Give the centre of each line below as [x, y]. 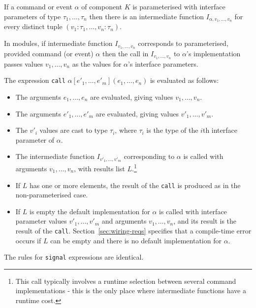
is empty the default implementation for [90, 211]
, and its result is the [205, 221]
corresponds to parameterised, [183, 43]
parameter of [35, 139]
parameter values [41, 221]
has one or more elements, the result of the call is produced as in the [135, 185]
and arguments [124, 221]
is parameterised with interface [179, 6]
